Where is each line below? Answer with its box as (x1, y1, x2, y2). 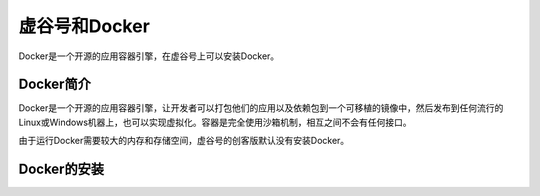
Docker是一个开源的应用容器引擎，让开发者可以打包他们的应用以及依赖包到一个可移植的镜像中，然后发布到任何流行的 (18, 102, 504, 114)
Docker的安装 (18, 161, 105, 178)
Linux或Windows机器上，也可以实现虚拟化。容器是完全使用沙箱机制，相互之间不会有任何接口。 (18, 116, 412, 128)
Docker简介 (18, 76, 92, 93)
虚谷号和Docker (18, 15, 150, 37)
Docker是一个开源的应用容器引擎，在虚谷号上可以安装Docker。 (18, 50, 280, 62)
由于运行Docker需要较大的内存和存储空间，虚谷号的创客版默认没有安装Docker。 (18, 135, 350, 147)
